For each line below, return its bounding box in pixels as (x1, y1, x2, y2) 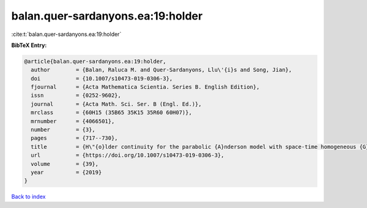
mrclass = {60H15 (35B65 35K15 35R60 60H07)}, (31, 109, 192, 116)
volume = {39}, (31, 160, 99, 167)
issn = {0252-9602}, (31, 92, 122, 99)
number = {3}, (31, 126, 96, 134)
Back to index (11, 193, 46, 201)
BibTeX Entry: (11, 41, 47, 49)
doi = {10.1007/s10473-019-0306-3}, (31, 75, 173, 82)
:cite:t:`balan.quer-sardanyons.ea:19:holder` (11, 30, 122, 38)
